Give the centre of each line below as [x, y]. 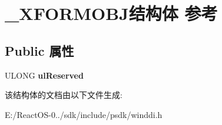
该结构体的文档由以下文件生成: [64, 95]
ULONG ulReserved [44, 75]
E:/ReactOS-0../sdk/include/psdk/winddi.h [84, 114]
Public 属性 [39, 50]
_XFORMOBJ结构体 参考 [111, 13]
